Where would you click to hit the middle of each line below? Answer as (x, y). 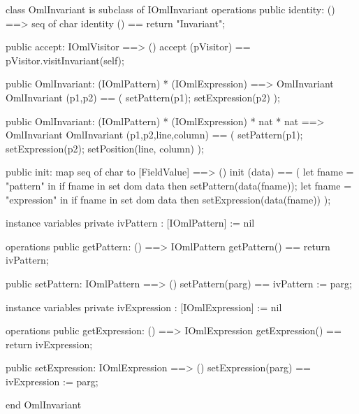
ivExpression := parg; (52, 381)
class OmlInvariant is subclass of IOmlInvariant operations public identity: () (170, 9)
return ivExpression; (49, 344)
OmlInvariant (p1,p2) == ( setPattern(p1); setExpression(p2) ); (143, 97)
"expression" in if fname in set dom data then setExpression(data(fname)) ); (168, 199)
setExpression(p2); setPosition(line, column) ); (105, 148)
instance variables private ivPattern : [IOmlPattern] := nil (130, 223)
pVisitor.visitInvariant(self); (65, 60)
